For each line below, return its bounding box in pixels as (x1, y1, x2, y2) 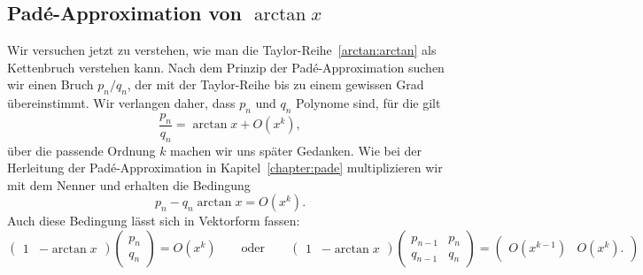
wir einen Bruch (7, 75, 94, 94)
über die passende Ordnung (7, 141, 156, 159)
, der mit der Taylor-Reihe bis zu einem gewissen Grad (127, 75, 424, 94)
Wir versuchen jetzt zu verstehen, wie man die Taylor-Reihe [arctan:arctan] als (7, 41, 437, 59)
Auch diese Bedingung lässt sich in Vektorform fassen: (7, 211, 300, 230)
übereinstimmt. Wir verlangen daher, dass (7, 94, 236, 112)
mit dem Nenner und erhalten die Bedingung (7, 175, 251, 194)
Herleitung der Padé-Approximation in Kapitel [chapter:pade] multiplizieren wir (7, 158, 443, 177)
